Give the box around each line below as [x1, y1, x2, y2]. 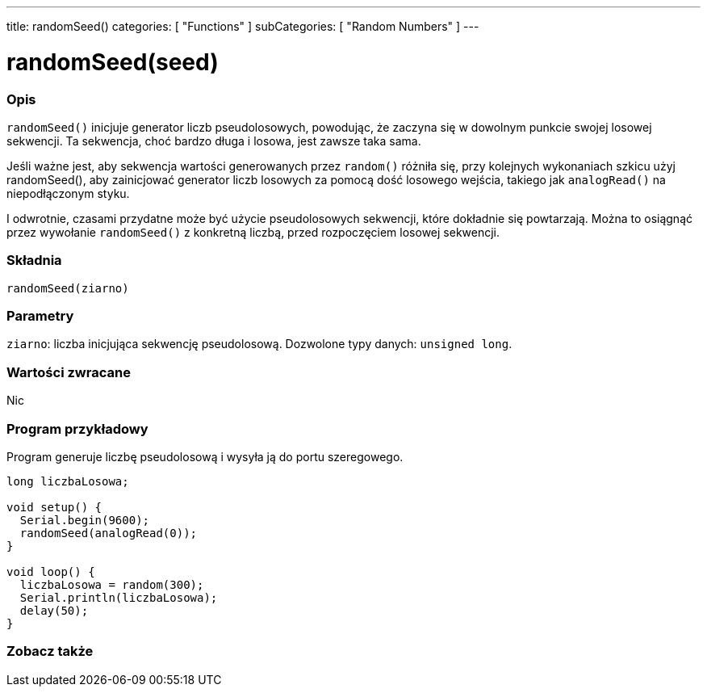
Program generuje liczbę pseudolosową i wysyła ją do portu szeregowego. [6, 449, 404, 464]
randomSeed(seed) [6, 48, 219, 76]
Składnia [6, 252, 62, 269]
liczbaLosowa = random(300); [19, 577, 204, 591]
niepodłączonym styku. [6, 186, 130, 200]
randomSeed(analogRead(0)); [19, 526, 198, 540]
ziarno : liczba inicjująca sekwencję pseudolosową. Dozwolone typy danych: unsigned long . [6, 337, 512, 351]
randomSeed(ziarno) [6, 281, 129, 295]
